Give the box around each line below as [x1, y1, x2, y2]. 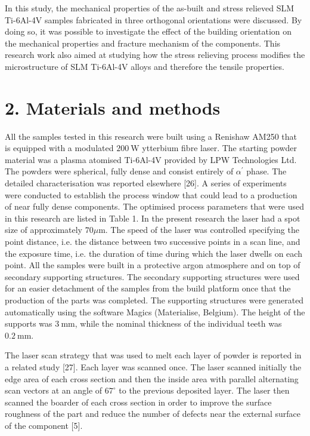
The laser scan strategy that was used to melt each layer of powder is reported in [5, 349, 302, 361]
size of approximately [5, 223, 83, 236]
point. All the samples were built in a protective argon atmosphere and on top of [5, 259, 300, 271]
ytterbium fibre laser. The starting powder [142, 142, 297, 154]
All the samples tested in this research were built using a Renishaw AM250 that [5, 130, 297, 142]
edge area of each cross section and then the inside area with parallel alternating [5, 372, 299, 385]
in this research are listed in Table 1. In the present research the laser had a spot [5, 211, 300, 224]
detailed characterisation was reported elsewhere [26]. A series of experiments [5, 177, 287, 189]
